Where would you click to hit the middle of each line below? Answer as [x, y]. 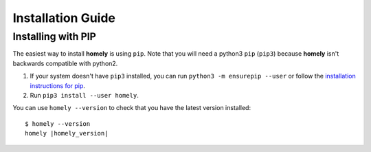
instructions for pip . [58, 85]
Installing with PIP [54, 36]
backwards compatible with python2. [65, 63]
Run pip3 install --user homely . [84, 95]
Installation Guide [64, 18]
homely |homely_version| [67, 133]
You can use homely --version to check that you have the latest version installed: [132, 108]
